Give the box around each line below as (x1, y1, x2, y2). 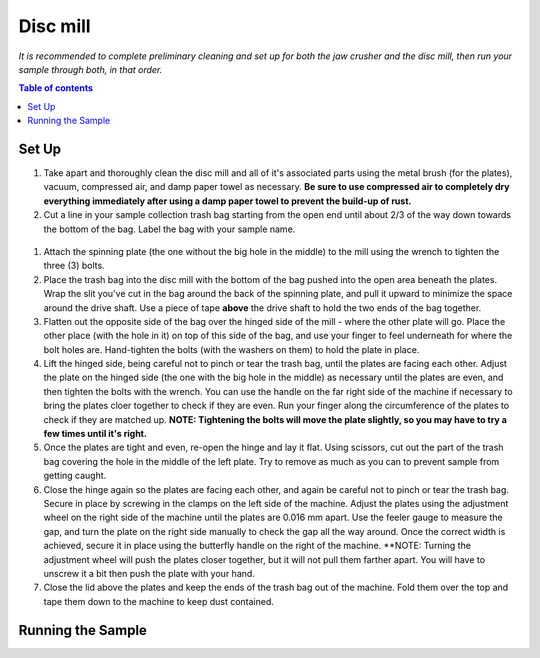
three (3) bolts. (43, 260, 105, 272)
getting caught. (43, 470, 107, 482)
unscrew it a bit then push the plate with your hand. (43, 567, 255, 579)
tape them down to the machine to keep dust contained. (43, 595, 275, 607)
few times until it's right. (43, 428, 147, 440)
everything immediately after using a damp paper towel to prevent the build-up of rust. (43, 195, 412, 207)
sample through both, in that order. (18, 63, 163, 75)
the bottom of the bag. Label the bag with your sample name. (43, 223, 296, 235)
